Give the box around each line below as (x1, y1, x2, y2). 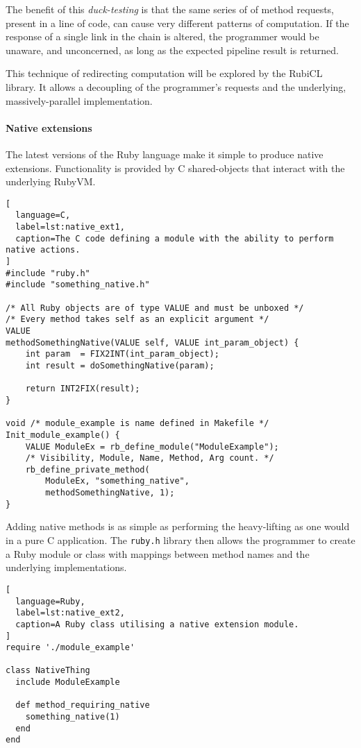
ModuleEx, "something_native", (45, 476, 190, 486)
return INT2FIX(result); (25, 384, 140, 394)
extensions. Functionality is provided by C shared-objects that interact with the (6, 160, 345, 175)
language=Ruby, (15, 596, 85, 606)
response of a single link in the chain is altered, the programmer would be (6, 29, 319, 44)
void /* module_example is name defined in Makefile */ (6, 418, 269, 429)
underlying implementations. (6, 560, 127, 575)
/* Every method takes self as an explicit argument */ (6, 314, 269, 325)
